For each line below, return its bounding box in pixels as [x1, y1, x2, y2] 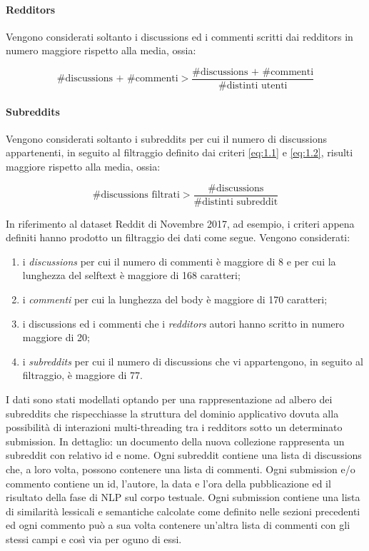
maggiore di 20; [22, 330, 90, 345]
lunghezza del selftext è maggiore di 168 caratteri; [22, 268, 241, 283]
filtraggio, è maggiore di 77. [22, 368, 143, 383]
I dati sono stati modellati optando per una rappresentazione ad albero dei [6, 392, 333, 407]
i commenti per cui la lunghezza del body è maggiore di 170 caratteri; [22, 292, 328, 307]
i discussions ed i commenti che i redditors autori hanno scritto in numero [22, 315, 345, 330]
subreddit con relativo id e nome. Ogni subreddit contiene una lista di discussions [6, 448, 362, 462]
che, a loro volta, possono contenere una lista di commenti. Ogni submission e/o [6, 462, 355, 476]
